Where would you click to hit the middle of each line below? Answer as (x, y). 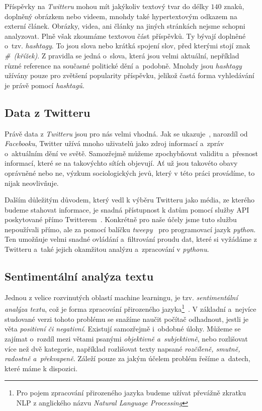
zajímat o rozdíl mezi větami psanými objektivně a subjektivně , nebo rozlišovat (126, 338)
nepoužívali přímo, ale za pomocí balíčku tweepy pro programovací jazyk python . (130, 229)
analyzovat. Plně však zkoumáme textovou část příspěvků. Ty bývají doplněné (125, 36)
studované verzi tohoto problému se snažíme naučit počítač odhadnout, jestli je (126, 319)
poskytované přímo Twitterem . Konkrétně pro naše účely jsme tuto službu (121, 219)
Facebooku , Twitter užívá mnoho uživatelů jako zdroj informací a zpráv (114, 143)
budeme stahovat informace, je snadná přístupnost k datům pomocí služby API (127, 209)
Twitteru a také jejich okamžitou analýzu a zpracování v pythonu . (107, 249)
